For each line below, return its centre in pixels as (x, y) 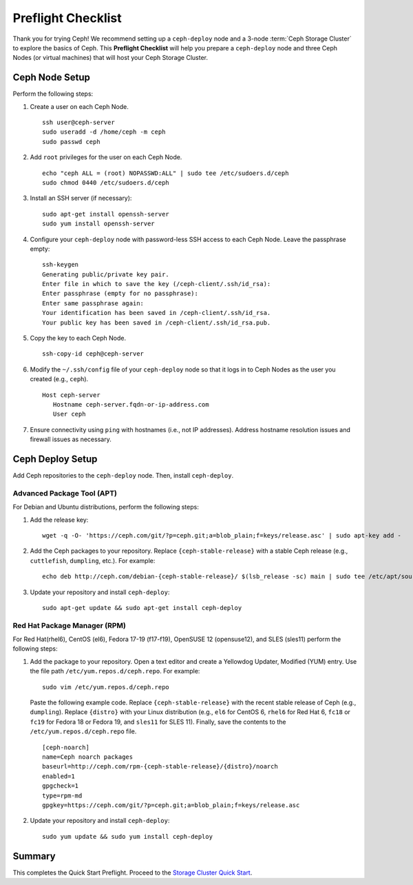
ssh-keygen (61, 265)
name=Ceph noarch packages (88, 757)
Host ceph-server (71, 395)
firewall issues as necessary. (71, 439)
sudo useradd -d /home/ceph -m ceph (104, 132)
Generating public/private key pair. (106, 274)
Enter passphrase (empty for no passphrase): (120, 294)
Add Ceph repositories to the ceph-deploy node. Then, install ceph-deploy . (123, 476)
